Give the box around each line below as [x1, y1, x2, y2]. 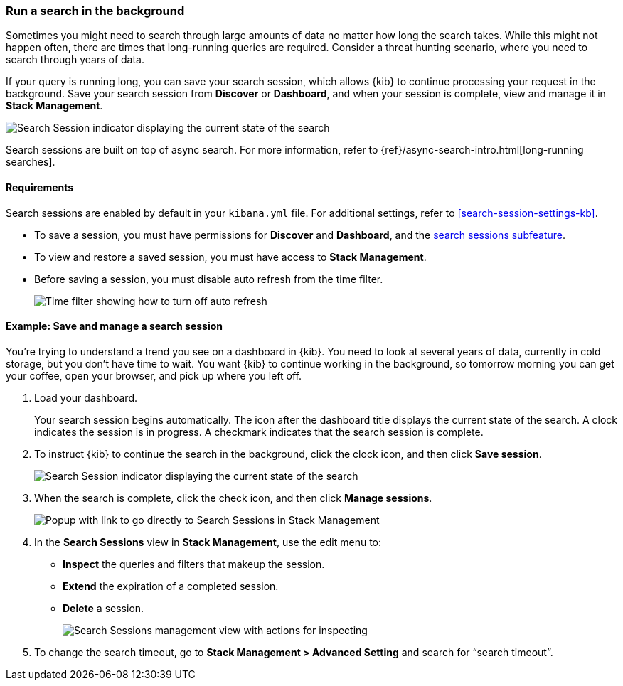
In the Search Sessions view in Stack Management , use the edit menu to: [34, 535, 382, 548]
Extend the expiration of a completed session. [63, 579, 279, 592]
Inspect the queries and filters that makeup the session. [63, 557, 325, 570]
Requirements [6, 181, 74, 193]
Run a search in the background [6, 4, 185, 18]
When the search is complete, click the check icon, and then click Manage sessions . [34, 491, 432, 504]
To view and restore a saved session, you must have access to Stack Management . [34, 250, 427, 263]
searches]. [6, 156, 55, 168]
